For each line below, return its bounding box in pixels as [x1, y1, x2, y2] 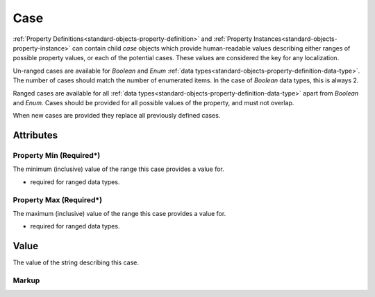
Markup [12, 276, 40, 285]
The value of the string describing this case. [12, 258, 139, 267]
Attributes [12, 129, 58, 141]
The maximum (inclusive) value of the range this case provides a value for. [12, 209, 226, 217]
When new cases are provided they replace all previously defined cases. [12, 111, 221, 120]
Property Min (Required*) [12, 151, 101, 161]
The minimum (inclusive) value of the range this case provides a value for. [12, 165, 225, 173]
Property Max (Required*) [12, 195, 103, 204]
